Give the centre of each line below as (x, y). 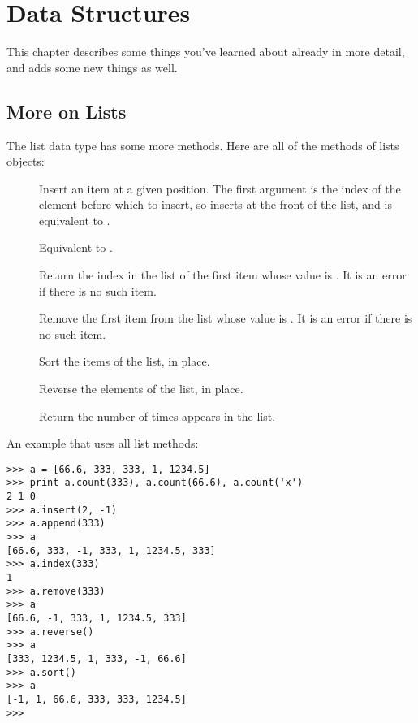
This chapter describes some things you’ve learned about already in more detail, (206, 52)
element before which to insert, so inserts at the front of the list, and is (215, 204)
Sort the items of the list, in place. (125, 361)
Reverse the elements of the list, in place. (141, 389)
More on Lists (67, 111)
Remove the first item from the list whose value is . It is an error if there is (226, 318)
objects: (26, 161)
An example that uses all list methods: (103, 443)
